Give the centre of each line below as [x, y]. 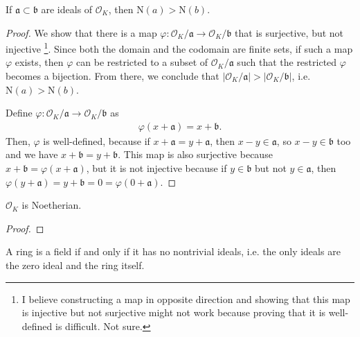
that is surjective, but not [289, 32]
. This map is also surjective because [195, 154]
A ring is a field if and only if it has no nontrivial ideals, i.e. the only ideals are [173, 251]
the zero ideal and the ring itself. [75, 265]
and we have [32, 154]
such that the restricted [287, 62]
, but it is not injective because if [156, 168]
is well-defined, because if [97, 140]
